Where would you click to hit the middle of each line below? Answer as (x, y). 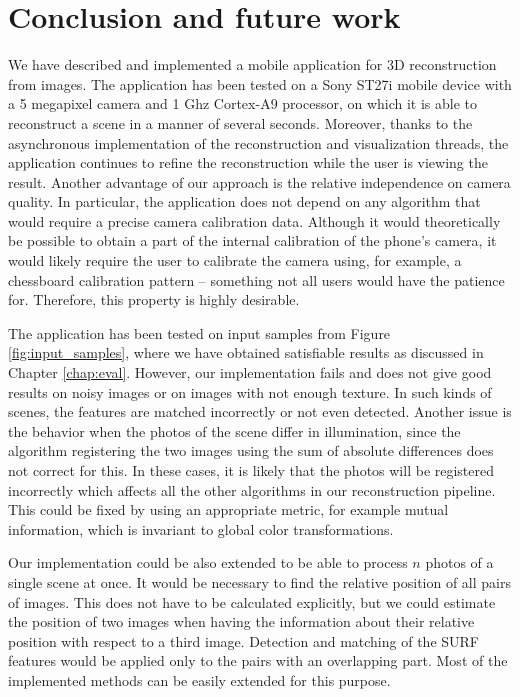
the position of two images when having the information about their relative (241, 621)
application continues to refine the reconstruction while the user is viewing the (248, 162)
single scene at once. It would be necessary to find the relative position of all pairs (259, 581)
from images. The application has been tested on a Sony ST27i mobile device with (260, 83)
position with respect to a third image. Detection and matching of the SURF (243, 640)
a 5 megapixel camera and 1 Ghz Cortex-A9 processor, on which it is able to (243, 103)
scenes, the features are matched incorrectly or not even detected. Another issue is (260, 411)
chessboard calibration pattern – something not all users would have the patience (256, 279)
